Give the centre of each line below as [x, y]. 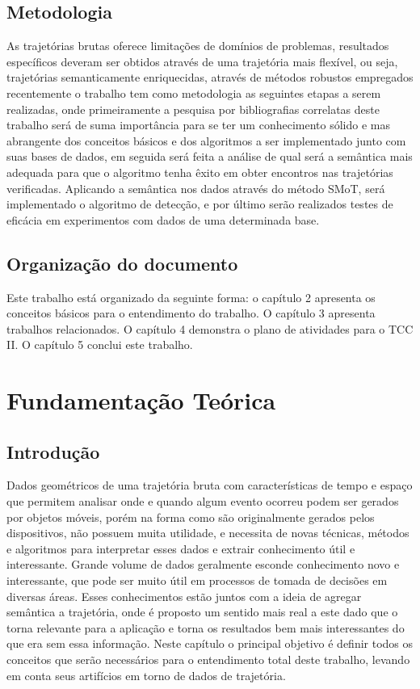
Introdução [53, 451]
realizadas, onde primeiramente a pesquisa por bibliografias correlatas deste [193, 109]
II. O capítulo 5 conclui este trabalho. [100, 344]
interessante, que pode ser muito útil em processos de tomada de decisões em [197, 580]
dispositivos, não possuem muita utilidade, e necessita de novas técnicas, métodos [208, 533]
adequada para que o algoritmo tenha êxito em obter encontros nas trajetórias [200, 172]
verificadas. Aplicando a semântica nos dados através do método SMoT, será [196, 188]
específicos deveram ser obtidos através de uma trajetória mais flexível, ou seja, [202, 61]
